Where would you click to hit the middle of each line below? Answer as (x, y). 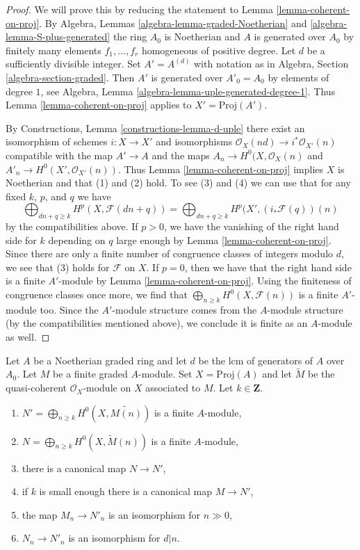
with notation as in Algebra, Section (271, 64)
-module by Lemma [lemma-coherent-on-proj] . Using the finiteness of (205, 281)
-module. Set (165, 374)
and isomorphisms (194, 141)
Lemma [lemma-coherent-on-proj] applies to (99, 105)
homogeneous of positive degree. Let (219, 50)
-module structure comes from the (185, 309)
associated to (173, 388)
